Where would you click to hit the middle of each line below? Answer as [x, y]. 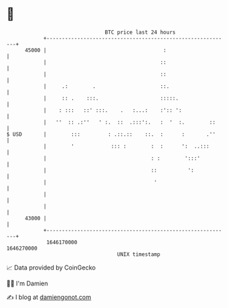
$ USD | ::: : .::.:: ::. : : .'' [111, 134]
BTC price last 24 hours [140, 32]
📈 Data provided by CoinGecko [51, 268]
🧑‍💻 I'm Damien [27, 283]
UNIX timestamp [139, 254]
